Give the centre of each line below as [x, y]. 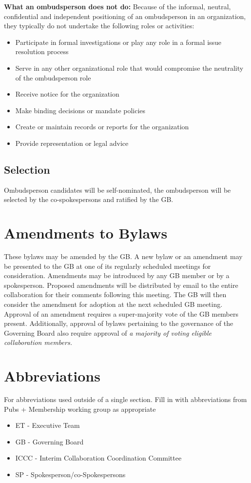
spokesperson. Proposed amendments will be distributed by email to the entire [121, 285]
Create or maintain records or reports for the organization [102, 127]
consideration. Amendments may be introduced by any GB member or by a [117, 275]
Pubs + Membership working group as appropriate [80, 409]
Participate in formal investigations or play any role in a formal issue [118, 42]
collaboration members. [38, 342]
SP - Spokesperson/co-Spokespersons [70, 474]
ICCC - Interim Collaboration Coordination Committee [98, 458]
